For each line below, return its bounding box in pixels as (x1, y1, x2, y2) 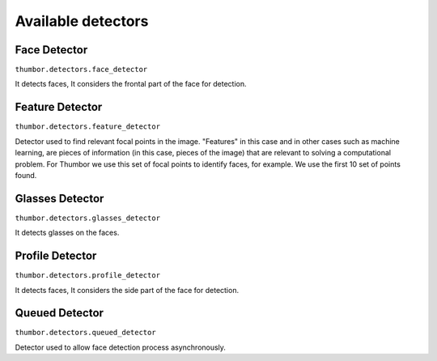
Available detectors (15, 12, 149, 30)
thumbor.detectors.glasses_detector (15, 213, 161, 223)
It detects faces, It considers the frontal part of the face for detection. (15, 79, 247, 89)
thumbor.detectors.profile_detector (15, 271, 161, 280)
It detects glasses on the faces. (15, 227, 120, 238)
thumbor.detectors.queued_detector (15, 328, 157, 338)
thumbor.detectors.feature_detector (15, 122, 161, 131)
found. (15, 170, 37, 180)
